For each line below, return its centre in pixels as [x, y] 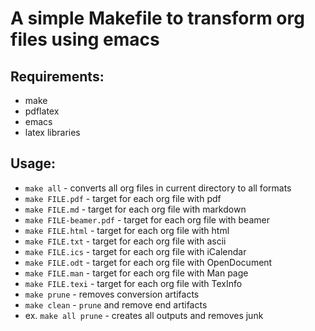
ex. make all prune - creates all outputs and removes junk [144, 315]
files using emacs [85, 39]
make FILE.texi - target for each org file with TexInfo [133, 283]
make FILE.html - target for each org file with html [127, 230]
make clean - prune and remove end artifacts [116, 304]
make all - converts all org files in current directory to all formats [158, 188]
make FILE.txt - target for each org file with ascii [125, 241]
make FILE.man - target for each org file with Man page [136, 273]
